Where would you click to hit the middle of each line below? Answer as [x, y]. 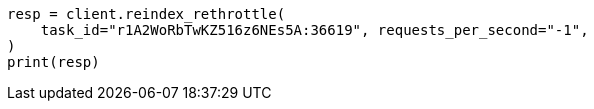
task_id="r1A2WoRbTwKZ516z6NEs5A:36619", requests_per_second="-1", [314, 30]
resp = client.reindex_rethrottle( [146, 14]
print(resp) [53, 62]
